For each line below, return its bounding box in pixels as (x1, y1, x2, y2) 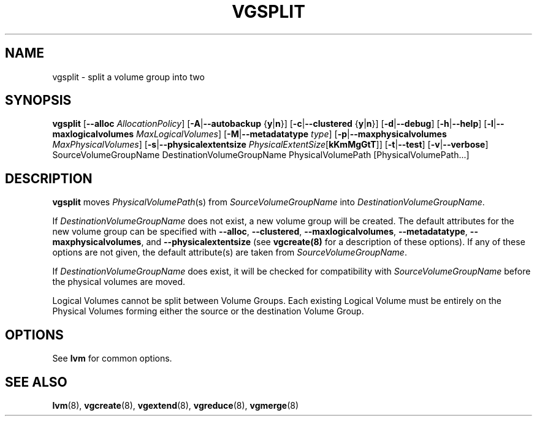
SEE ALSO (5, 374, 67, 390)
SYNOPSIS (5, 93, 72, 108)
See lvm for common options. (52, 353, 172, 364)
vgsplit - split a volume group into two (52, 71, 205, 82)
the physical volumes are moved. (52, 276, 186, 287)
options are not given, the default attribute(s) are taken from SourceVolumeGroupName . (52, 247, 407, 258)
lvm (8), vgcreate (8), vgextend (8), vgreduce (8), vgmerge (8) (52, 400, 299, 411)
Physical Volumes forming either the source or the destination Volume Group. (52, 306, 364, 317)
